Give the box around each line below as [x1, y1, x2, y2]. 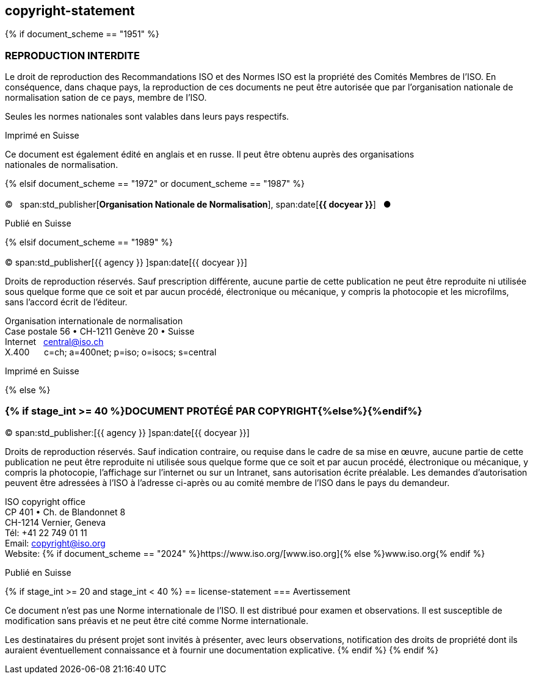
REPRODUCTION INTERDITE [5, 49, 140, 62]
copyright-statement [5, 3, 135, 18]
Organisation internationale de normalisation [5, 315, 183, 326]
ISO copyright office [5, 496, 85, 507]
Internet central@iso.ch [5, 336, 104, 347]
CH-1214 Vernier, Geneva [5, 517, 106, 528]
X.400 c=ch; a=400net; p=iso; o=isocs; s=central [5, 346, 217, 357]
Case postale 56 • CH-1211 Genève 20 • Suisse [5, 325, 195, 336]
